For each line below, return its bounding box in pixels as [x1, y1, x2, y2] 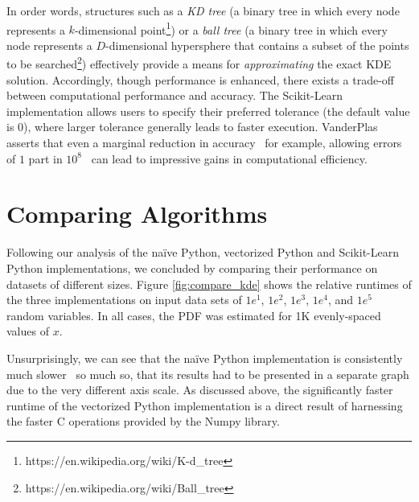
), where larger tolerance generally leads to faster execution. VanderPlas [23, 118, 378, 135]
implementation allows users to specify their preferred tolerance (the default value [6, 102, 410, 119]
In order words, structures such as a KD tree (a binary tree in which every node [6, 2, 400, 19]
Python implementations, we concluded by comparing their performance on [6, 259, 378, 276]
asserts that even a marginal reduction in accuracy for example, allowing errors [6, 134, 402, 151]
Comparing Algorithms [6, 197, 268, 230]
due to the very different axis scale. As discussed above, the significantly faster [6, 381, 393, 398]
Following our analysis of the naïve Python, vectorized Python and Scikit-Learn [6, 244, 399, 261]
